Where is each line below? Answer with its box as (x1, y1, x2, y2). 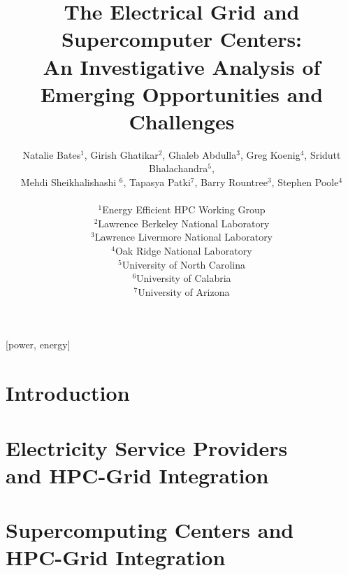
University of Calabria (136, 271, 231, 285)
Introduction (6, 378, 130, 407)
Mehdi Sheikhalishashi (20, 175, 117, 190)
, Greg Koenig (240, 147, 300, 162)
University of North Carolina (122, 257, 246, 271)
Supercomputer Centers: (61, 24, 303, 53)
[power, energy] (6, 337, 71, 352)
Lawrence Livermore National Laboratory (94, 229, 273, 244)
